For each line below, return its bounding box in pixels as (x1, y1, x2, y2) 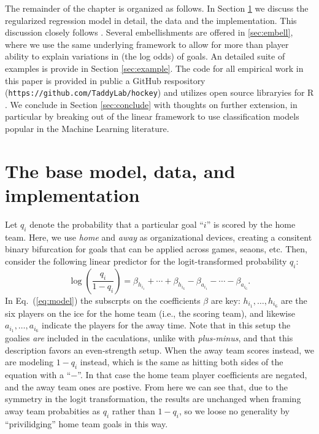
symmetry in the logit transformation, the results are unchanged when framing (5, 392, 301, 405)
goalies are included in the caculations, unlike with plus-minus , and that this (5, 331, 293, 344)
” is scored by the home (206, 217, 296, 230)
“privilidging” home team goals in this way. (5, 417, 168, 430)
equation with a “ (5, 368, 71, 381)
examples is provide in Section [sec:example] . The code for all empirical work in (5, 61, 304, 74)
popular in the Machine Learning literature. (5, 122, 169, 134)
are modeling (5, 355, 53, 368)
